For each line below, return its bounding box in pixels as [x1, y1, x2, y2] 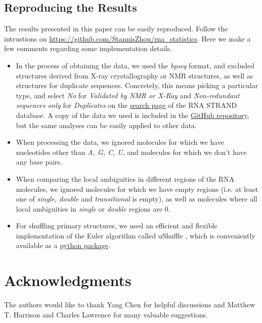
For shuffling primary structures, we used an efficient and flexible [16, 220, 217, 231]
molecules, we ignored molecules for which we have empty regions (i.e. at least [16, 183, 258, 194]
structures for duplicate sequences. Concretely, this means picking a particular [16, 80, 258, 91]
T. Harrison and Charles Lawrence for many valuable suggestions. [4, 309, 208, 319]
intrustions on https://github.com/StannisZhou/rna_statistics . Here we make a [4, 33, 251, 44]
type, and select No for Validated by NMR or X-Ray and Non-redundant [16, 90, 240, 100]
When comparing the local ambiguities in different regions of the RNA [16, 173, 235, 184]
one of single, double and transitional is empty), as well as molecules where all [16, 193, 257, 204]
